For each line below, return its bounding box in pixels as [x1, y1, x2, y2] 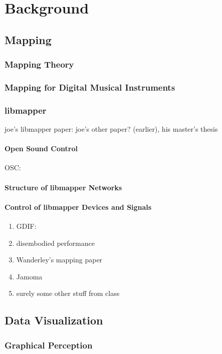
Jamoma [16, 271, 43, 281]
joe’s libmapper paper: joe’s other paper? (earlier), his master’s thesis [5, 124, 218, 134]
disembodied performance [16, 237, 95, 248]
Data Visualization [5, 312, 103, 328]
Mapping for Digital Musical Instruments [5, 81, 175, 93]
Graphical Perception [5, 338, 93, 351]
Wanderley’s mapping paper [16, 254, 103, 265]
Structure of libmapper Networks [5, 182, 122, 192]
